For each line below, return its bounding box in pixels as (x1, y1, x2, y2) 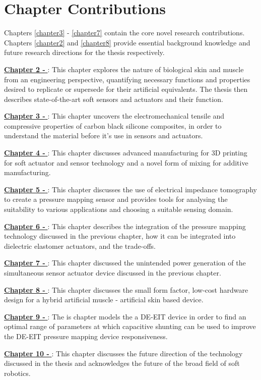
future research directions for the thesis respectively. (4, 47, 165, 58)
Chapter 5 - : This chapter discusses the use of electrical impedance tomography (4, 184, 257, 194)
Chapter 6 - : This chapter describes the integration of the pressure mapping (4, 221, 246, 231)
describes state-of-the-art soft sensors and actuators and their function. (4, 93, 223, 104)
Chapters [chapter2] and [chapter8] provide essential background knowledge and (4, 37, 250, 47)
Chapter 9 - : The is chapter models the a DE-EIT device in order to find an (4, 311, 246, 321)
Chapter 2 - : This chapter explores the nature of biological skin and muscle (4, 64, 244, 74)
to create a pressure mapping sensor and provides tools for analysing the (4, 194, 228, 204)
